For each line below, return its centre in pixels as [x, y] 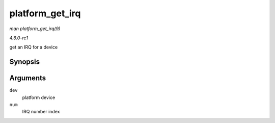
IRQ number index [41, 112]
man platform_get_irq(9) [35, 29]
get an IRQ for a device [34, 47]
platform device [39, 97]
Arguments [28, 78]
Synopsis [25, 62]
